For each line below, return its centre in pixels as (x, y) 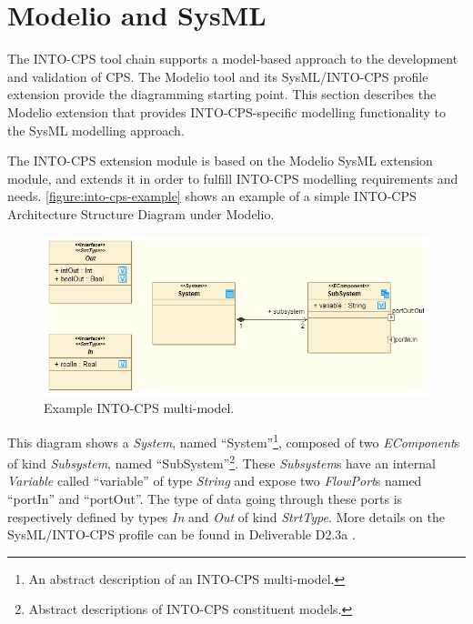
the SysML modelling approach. (96, 130)
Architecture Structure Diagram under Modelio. (141, 213)
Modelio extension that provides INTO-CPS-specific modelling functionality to (226, 111)
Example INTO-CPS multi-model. (139, 408)
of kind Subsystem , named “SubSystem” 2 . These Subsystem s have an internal (221, 462)
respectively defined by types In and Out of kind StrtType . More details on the (226, 516)
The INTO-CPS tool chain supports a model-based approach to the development (233, 59)
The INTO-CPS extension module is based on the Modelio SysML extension (220, 161)
